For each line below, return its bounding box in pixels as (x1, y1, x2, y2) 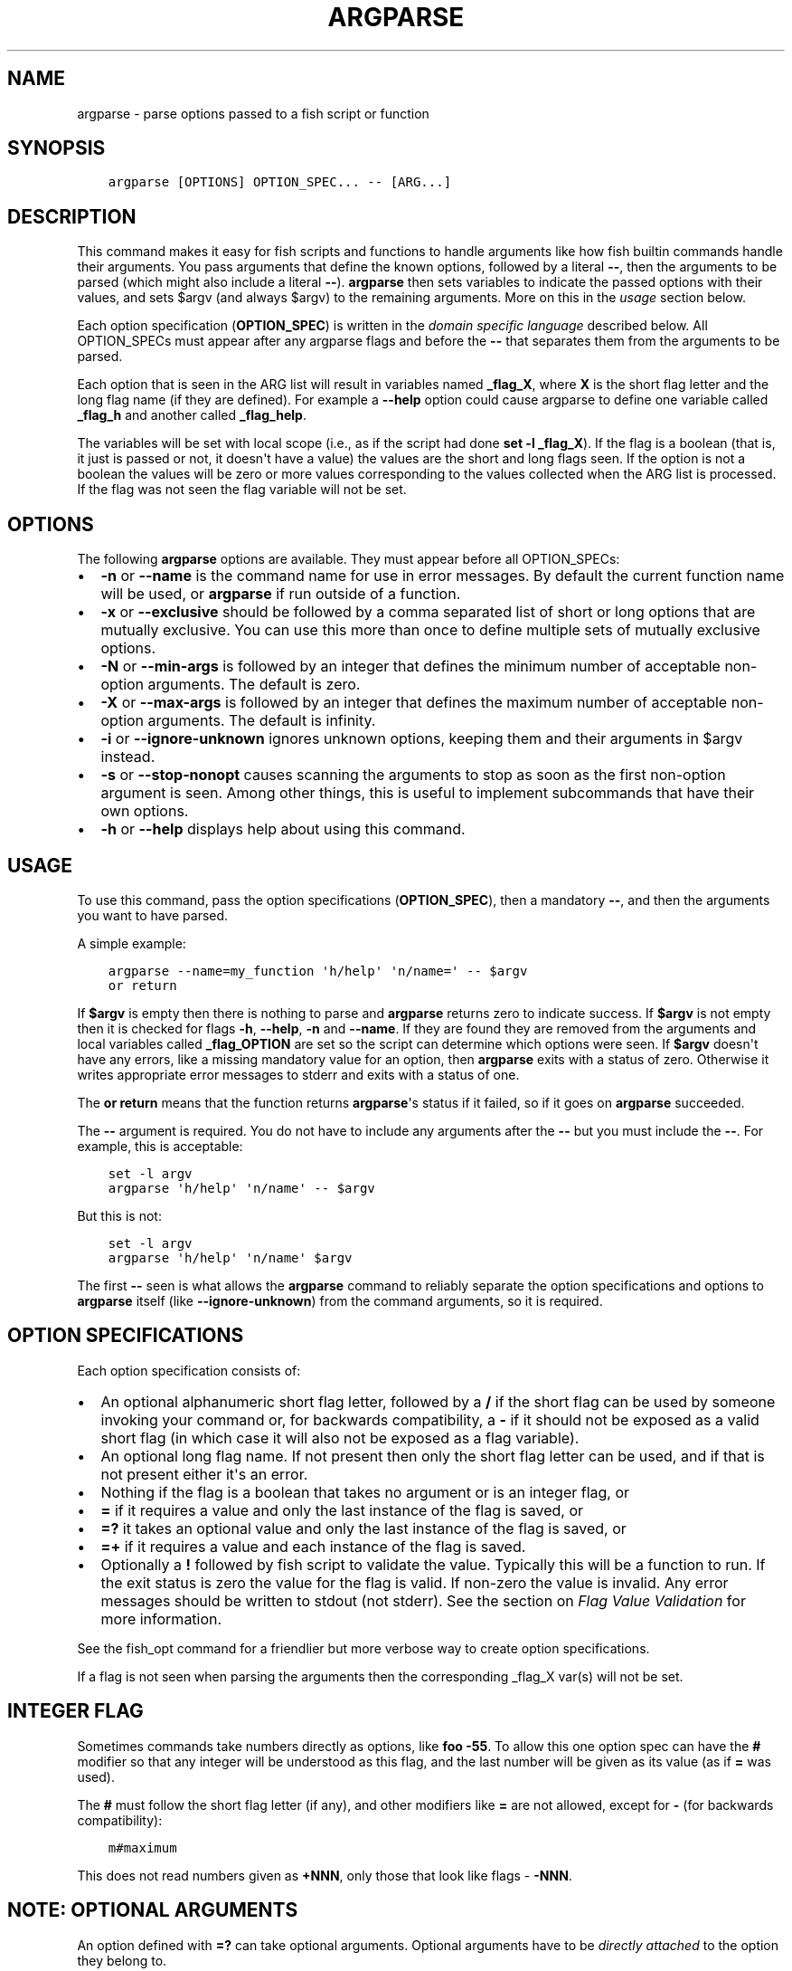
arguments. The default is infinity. (147, 711, 376, 730)
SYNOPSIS (7, 137, 106, 160)
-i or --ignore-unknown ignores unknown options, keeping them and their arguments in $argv (100, 729, 743, 748)
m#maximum (108, 1840, 177, 1855)
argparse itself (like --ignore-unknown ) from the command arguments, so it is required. (77, 1292, 603, 1309)
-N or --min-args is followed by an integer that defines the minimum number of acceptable (100, 657, 721, 676)
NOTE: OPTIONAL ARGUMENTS (7, 1899, 298, 1922)
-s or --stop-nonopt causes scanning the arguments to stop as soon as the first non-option (100, 766, 726, 785)
